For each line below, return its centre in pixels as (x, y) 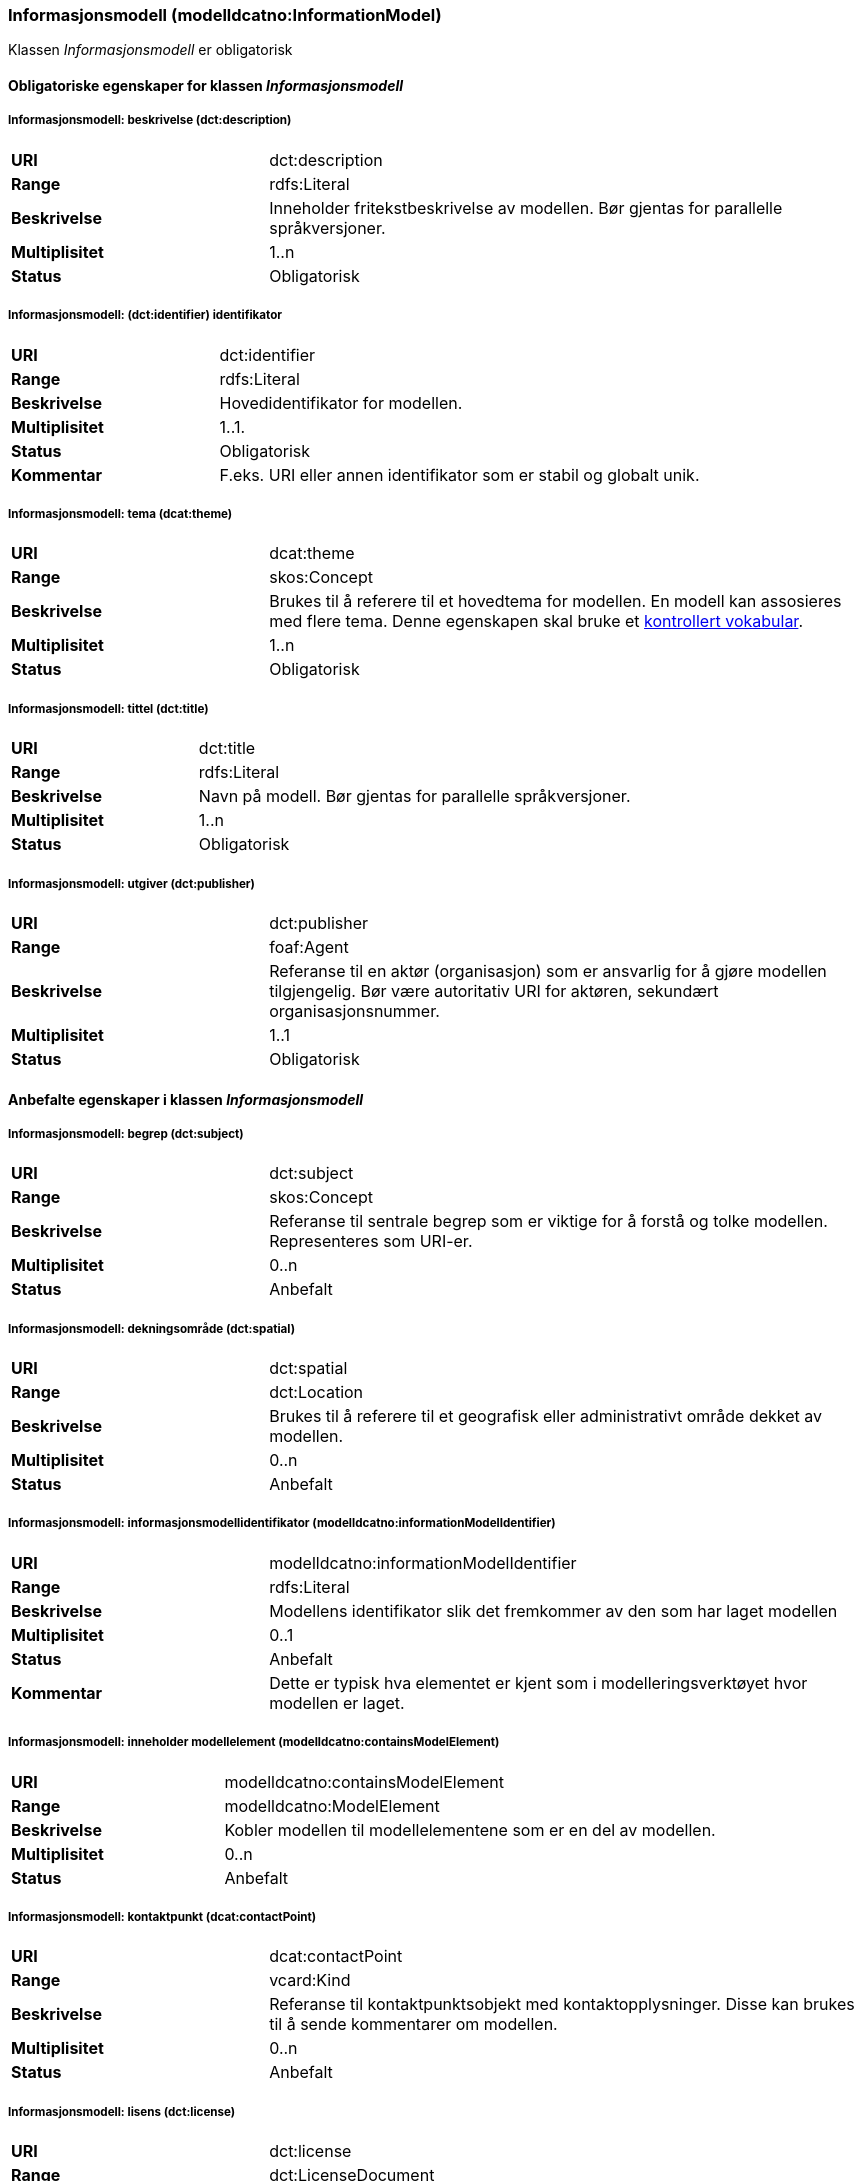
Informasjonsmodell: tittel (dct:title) (108, 708)
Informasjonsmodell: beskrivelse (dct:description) (150, 120)
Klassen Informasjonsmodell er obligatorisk (150, 50)
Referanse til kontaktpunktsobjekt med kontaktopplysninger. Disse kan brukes (562, 2004)
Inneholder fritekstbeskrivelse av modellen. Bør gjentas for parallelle (526, 207)
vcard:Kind (310, 1980)
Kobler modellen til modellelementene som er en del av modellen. (470, 1829)
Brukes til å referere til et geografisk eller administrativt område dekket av (546, 1416)
